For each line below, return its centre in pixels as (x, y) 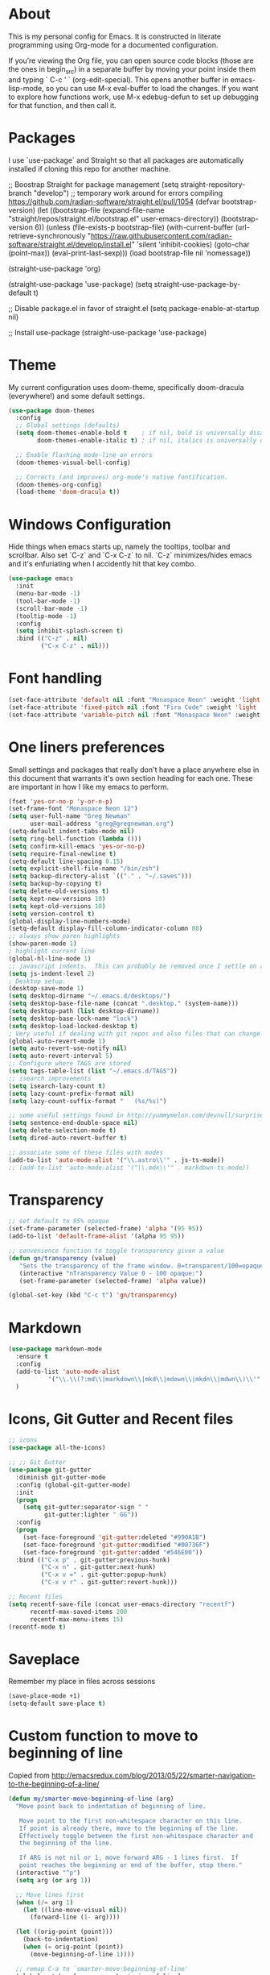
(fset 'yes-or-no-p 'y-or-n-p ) (61, 801)
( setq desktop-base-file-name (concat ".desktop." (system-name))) (124, 1004)
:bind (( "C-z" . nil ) (52, 639)
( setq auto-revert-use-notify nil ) (68, 1048)
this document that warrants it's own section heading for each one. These (131, 778)
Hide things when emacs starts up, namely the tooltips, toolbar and (119, 547)
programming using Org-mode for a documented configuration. (113, 44)
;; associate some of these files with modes (86, 1152)
